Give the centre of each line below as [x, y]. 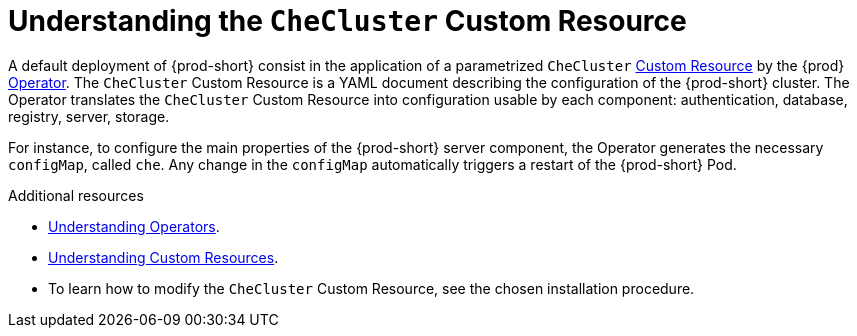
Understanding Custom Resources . [163, 257]
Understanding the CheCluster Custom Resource [347, 21]
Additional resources [76, 195]
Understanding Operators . [134, 226]
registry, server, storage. [89, 116]
